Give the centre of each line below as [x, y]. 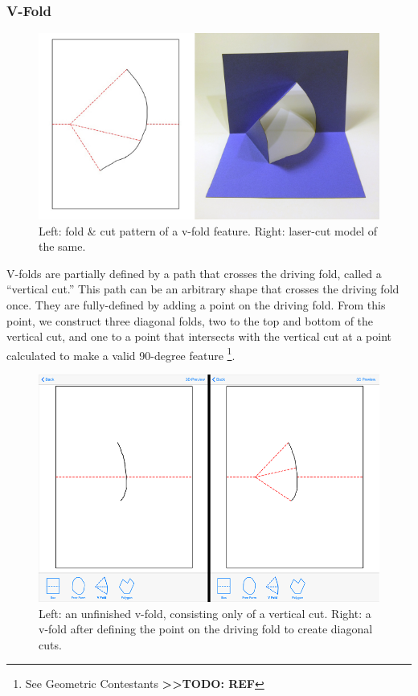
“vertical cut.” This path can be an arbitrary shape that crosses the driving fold [203, 289]
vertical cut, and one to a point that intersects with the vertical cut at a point [199, 336]
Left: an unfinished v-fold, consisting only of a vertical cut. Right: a [205, 613]
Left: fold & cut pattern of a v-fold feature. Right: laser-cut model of [208, 230]
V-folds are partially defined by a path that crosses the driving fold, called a [194, 273]
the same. [62, 246]
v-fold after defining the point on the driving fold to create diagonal [206, 629]
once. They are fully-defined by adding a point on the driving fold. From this [196, 304]
